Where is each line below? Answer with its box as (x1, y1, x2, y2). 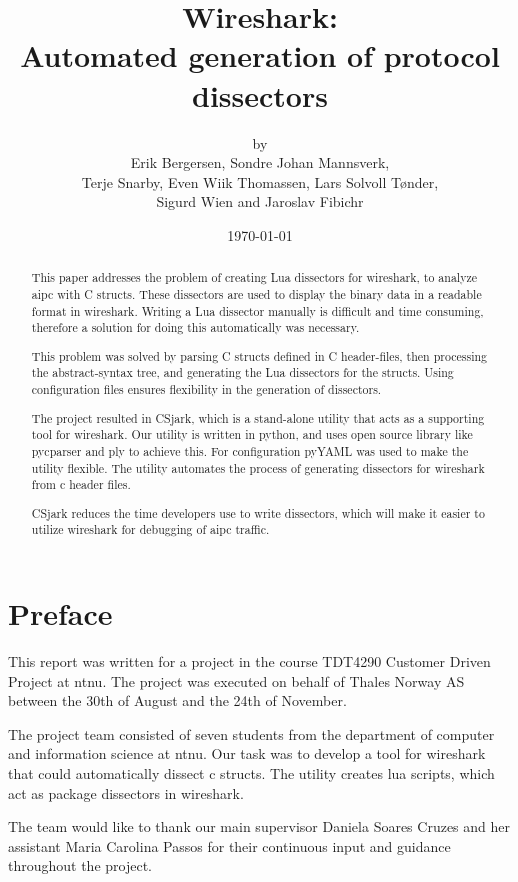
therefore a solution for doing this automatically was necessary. (31, 319, 360, 336)
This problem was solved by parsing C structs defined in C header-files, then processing (31, 347, 488, 364)
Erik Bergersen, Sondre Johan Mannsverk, (130, 152, 390, 173)
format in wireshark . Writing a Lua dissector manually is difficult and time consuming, (31, 302, 484, 319)
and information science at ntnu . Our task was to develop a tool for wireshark (8, 743, 486, 764)
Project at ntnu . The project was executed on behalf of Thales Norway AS (8, 670, 465, 691)
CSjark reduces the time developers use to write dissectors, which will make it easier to (31, 504, 485, 521)
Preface (8, 593, 113, 634)
